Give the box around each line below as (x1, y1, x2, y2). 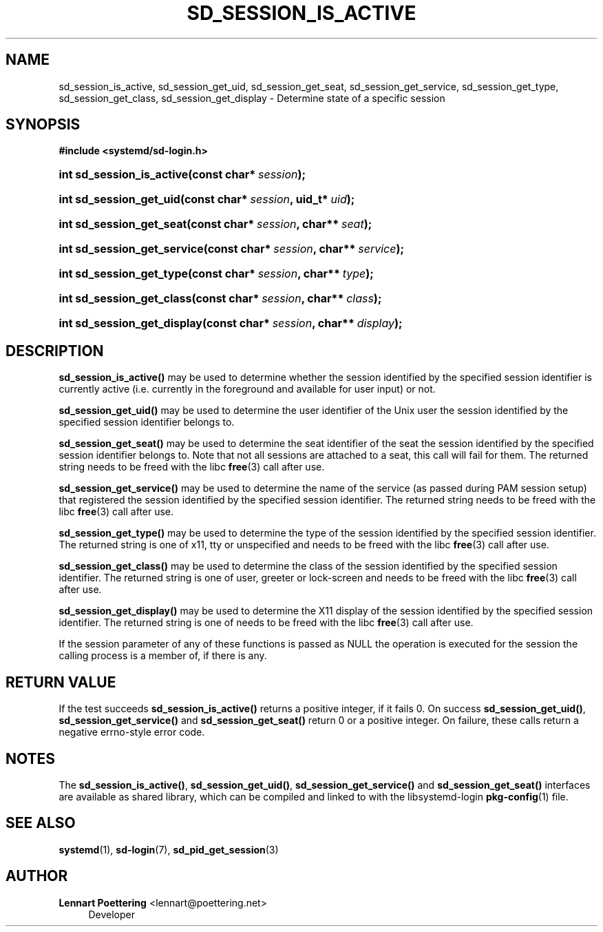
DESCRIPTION (6, 342, 104, 360)
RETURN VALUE (6, 673, 116, 691)
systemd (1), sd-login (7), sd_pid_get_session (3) (59, 843, 279, 856)
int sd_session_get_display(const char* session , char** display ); (59, 316, 403, 331)
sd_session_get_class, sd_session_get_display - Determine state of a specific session (59, 92, 445, 104)
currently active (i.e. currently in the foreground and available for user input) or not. (59, 383, 436, 395)
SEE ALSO (6, 814, 76, 832)
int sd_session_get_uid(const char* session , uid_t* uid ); (59, 192, 355, 207)
